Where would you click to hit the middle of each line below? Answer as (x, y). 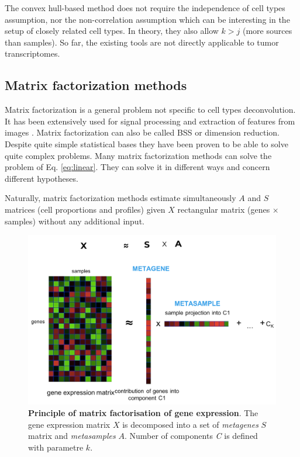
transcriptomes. (32, 53)
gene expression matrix (69, 424)
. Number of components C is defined (191, 436)
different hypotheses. (42, 178)
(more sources (267, 31)
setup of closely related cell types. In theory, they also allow (112, 31)
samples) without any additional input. (75, 221)
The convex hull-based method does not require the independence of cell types (145, 8)
